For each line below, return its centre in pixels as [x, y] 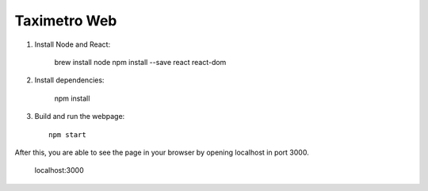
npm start [67, 134]
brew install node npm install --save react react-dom [140, 62]
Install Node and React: [73, 44]
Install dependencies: [69, 80]
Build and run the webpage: [80, 117]
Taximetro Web [66, 21]
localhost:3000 [59, 170]
